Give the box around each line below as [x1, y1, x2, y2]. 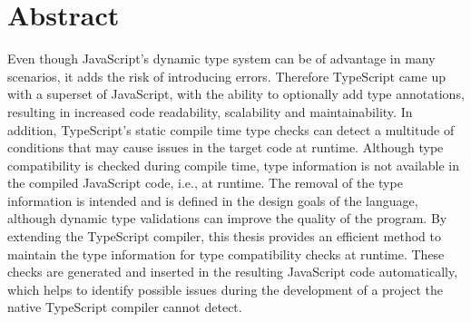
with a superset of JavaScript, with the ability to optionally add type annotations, [7, 84, 465, 103]
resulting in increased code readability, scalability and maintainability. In [7, 102, 413, 121]
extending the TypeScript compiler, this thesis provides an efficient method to [7, 227, 441, 246]
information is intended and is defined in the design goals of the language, [7, 190, 418, 210]
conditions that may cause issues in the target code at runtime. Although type [7, 138, 444, 157]
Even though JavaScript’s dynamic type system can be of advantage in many [7, 49, 436, 68]
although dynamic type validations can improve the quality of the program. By [7, 209, 447, 228]
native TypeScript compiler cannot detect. [7, 298, 242, 317]
